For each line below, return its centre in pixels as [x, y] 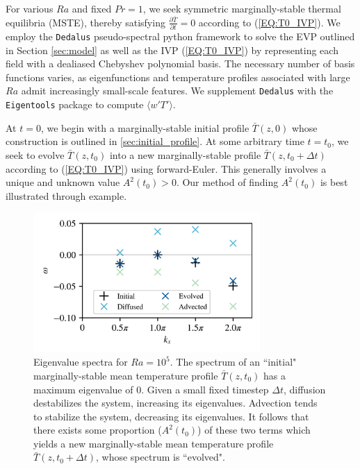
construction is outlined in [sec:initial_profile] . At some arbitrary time [155, 141]
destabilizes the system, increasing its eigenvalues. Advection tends [175, 403]
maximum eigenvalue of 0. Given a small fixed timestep [151, 389]
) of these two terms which [254, 430]
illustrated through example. [66, 195]
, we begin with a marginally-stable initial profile [145, 127]
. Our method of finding [227, 182]
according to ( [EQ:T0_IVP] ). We [269, 22]
